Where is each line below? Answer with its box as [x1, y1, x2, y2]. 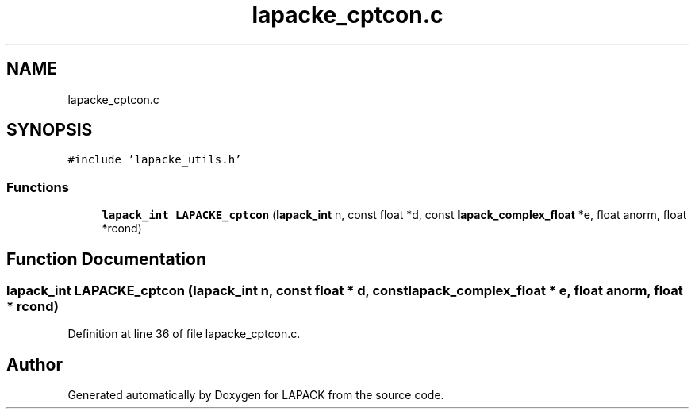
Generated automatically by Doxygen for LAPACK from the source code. [67, 388, 444, 402]
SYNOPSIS [6, 120, 93, 140]
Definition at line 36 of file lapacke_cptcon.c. [67, 327, 301, 341]
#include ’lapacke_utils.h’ [67, 153, 242, 167]
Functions [6, 179, 69, 195]
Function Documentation [6, 248, 206, 269]
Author [6, 354, 63, 375]
